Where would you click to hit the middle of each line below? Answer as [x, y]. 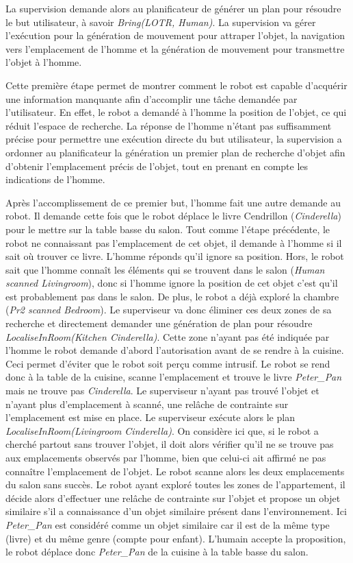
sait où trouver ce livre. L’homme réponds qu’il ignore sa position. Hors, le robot [175, 256]
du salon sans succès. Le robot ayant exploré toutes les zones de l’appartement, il [175, 484]
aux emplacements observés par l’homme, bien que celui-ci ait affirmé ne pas [166, 457]
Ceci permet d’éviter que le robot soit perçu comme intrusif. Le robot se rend [168, 363]
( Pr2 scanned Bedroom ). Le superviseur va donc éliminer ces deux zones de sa [169, 310]
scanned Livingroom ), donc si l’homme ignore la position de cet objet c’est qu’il [172, 283]
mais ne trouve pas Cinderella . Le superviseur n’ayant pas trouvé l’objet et [162, 391]
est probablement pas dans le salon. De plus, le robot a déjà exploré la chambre [172, 296]
